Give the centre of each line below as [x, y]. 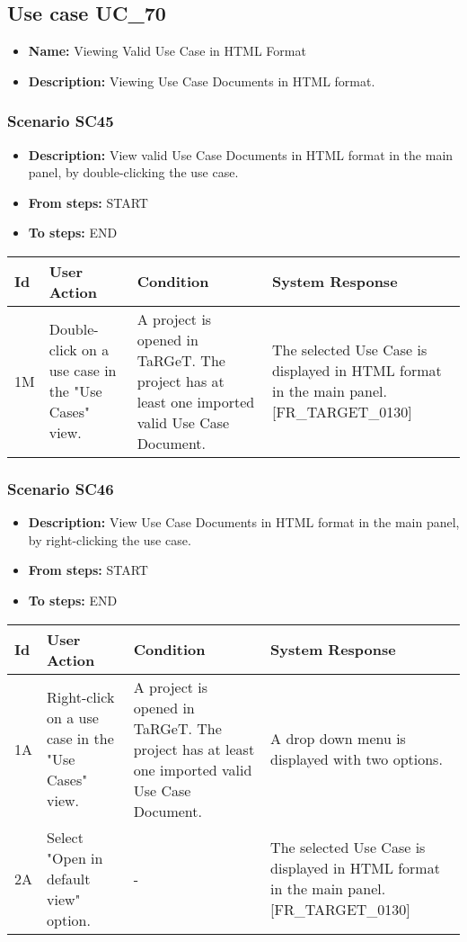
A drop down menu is [338, 739]
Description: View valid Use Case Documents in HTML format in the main [241, 154]
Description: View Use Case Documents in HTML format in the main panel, [244, 522]
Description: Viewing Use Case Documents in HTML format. [202, 81]
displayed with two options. [357, 759]
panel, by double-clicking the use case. [133, 172]
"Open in [75, 857]
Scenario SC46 [61, 488]
